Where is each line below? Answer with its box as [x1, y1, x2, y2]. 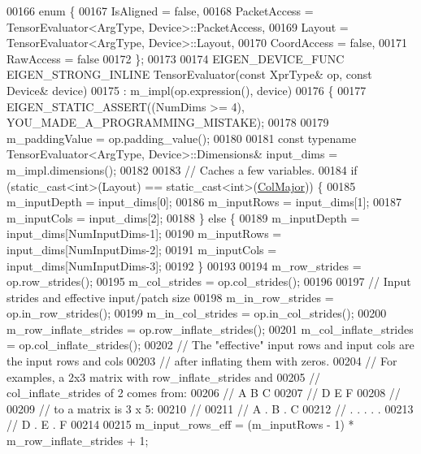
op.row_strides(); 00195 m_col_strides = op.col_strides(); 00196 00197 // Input [7, 273, 411, 290]
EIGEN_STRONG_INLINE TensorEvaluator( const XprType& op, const [7, 66, 372, 83]
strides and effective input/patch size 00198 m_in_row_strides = [7, 288, 334, 305]
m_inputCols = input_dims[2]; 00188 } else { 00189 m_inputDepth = [7, 209, 360, 226]
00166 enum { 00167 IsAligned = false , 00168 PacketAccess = [7, 2, 314, 19]
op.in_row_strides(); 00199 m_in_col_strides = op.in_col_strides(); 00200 [7, 305, 387, 322]
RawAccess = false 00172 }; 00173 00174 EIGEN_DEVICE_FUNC [7, 50, 345, 67]
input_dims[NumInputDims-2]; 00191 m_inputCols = [7, 240, 277, 257]
